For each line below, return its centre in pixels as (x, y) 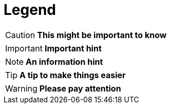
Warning (21, 88)
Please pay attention (80, 88)
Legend (30, 10)
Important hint (73, 48)
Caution (20, 35)
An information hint (64, 61)
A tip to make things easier (73, 75)
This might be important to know (102, 35)
